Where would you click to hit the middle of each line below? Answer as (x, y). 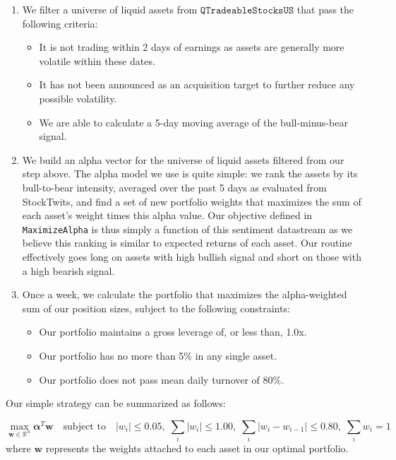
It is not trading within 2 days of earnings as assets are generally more (192, 47)
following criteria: (60, 23)
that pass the (325, 9)
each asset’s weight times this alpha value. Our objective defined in (167, 215)
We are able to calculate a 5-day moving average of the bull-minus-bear (193, 122)
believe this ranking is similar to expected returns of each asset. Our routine (187, 243)
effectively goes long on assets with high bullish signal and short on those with (192, 256)
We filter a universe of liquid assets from (110, 9)
